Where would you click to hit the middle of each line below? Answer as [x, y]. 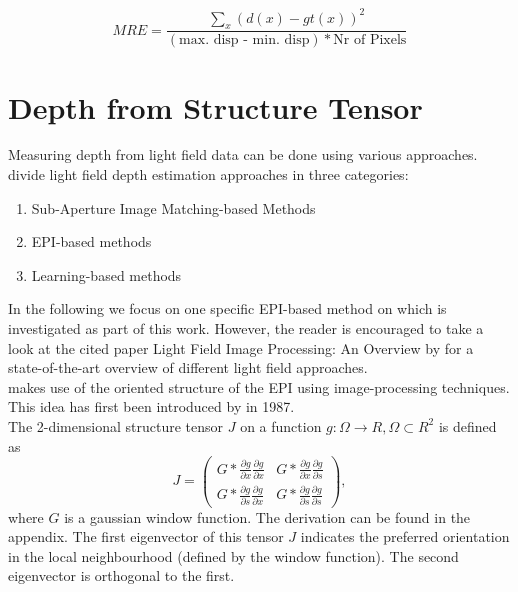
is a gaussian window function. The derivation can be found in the [267, 516]
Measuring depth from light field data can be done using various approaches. [243, 154]
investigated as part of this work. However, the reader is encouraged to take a [246, 328]
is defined [467, 425]
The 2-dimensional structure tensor [116, 425]
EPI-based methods [91, 241]
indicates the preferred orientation [405, 536]
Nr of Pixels [370, 40]
